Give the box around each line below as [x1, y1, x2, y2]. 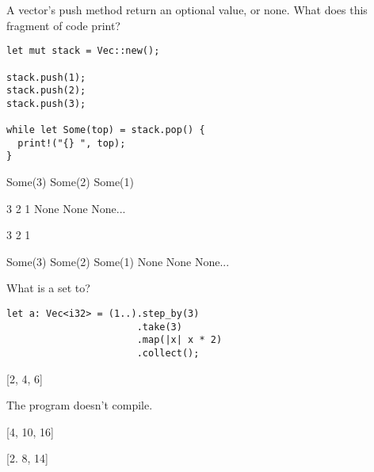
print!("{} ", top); [17, 137, 126, 149]
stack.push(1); [6, 71, 86, 83]
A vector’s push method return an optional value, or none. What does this [6, 2, 368, 17]
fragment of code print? [6, 17, 120, 33]
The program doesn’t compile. [6, 397, 153, 413]
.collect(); [136, 348, 200, 360]
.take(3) [136, 321, 182, 333]
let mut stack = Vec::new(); [6, 45, 160, 57]
